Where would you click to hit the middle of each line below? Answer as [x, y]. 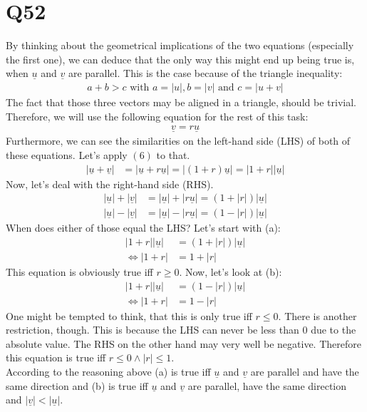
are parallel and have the [305, 371]
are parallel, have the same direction [267, 385]
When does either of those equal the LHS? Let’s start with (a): [143, 228]
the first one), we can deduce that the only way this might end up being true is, [180, 59]
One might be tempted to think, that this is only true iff [129, 315]
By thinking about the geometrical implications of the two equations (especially [180, 45]
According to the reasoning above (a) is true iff [108, 371]
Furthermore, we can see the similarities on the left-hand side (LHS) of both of [178, 141]
